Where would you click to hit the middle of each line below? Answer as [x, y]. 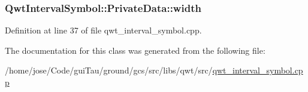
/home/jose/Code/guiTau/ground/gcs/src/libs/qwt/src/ [109, 70]
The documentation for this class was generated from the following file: [135, 50]
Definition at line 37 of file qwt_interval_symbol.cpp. [103, 30]
